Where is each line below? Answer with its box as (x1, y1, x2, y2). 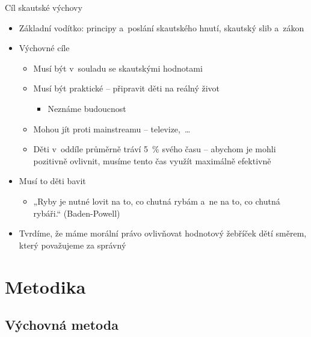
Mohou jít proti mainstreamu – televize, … (33, 122, 191, 135)
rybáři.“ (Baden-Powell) (33, 206, 120, 219)
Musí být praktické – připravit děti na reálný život (33, 82, 220, 94)
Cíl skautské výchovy (5, 1, 82, 13)
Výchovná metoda (5, 315, 119, 334)
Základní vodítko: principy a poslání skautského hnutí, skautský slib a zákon (19, 21, 304, 34)
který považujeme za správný (19, 238, 126, 251)
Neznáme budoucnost (48, 102, 126, 114)
